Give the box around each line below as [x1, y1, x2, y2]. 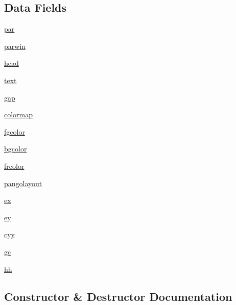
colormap [4, 109, 33, 120]
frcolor [4, 160, 25, 171]
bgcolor [4, 143, 27, 154]
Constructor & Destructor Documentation [4, 288, 232, 304]
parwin [4, 40, 26, 51]
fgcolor [4, 126, 25, 137]
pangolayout [4, 177, 42, 188]
